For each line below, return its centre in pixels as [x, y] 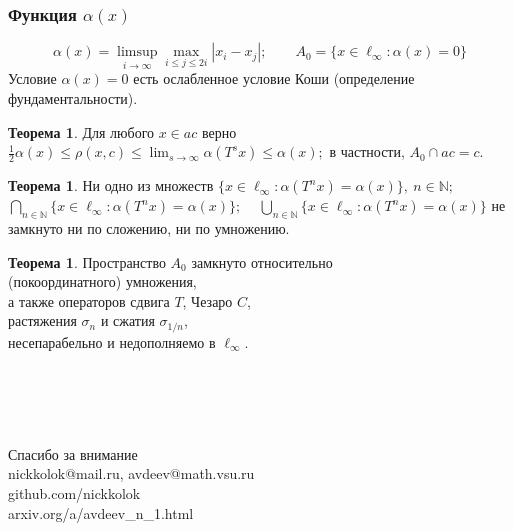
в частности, [367, 151]
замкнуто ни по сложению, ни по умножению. [149, 228]
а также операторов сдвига [89, 300]
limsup [137, 52]
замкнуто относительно [262, 261]
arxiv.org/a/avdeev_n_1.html [101, 512]
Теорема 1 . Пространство [87, 261]
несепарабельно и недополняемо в [112, 341]
